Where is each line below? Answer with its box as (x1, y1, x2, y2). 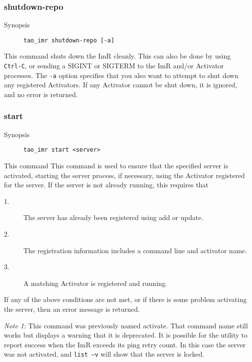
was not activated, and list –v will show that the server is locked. (4, 349, 205, 359)
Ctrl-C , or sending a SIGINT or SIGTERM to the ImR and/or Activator (4, 60, 224, 71)
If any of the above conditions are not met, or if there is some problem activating (4, 294, 247, 304)
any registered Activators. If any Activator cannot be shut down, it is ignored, (4, 80, 237, 90)
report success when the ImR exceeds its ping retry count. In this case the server (4, 339, 246, 349)
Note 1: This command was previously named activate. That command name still (4, 320, 248, 330)
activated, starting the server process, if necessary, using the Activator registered (4, 170, 245, 180)
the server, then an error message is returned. (4, 303, 140, 314)
